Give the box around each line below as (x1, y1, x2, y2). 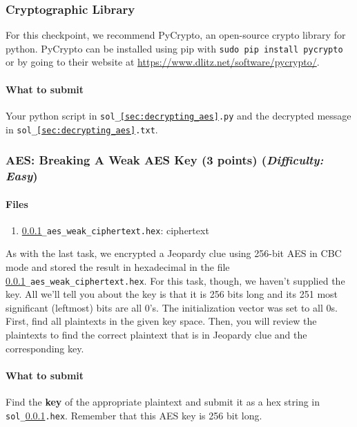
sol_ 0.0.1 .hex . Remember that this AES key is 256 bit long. (6, 408, 262, 422)
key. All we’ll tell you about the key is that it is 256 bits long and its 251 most (6, 287, 338, 301)
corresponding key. (6, 341, 84, 355)
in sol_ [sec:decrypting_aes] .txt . (6, 122, 158, 136)
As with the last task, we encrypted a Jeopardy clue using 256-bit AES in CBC (6, 246, 342, 260)
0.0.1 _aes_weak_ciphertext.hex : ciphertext (21, 222, 209, 237)
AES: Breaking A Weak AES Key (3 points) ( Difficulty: (6, 151, 324, 169)
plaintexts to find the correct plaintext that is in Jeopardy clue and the (6, 328, 307, 342)
